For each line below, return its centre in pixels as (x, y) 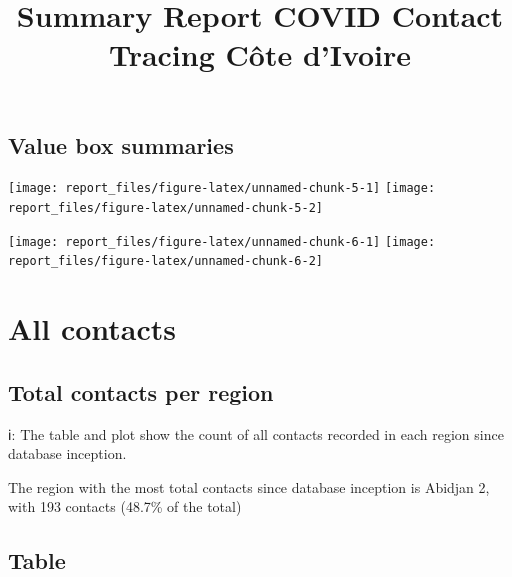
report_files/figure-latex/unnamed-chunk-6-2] (165, 261)
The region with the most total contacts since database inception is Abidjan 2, (249, 486)
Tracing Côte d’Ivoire (260, 54)
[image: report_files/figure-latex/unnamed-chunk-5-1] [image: (222, 188)
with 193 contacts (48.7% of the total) (125, 506)
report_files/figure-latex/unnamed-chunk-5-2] (165, 208)
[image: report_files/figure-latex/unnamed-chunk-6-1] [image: (222, 241)
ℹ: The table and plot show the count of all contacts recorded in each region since (256, 433)
